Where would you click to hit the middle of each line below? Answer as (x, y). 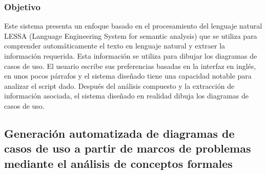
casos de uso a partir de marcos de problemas (128, 148)
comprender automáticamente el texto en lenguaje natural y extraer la (115, 46)
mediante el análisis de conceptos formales (118, 163)
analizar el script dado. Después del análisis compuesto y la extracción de (119, 85)
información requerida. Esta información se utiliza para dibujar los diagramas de (131, 56)
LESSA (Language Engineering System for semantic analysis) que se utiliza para (131, 35)
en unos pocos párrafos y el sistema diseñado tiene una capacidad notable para (128, 76)
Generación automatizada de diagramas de (119, 133)
